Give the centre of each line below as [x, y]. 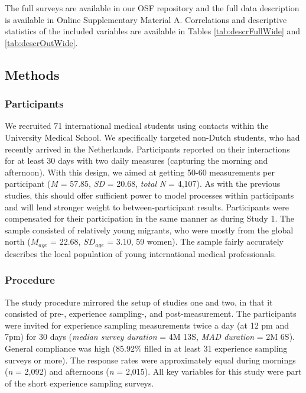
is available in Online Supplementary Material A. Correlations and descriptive [146, 19]
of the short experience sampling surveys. [79, 383]
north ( [18, 241]
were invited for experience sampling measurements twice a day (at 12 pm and [147, 325]
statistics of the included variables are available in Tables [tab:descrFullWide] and [153, 31]
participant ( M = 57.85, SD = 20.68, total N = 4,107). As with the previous [143, 183]
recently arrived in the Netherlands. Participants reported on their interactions [147, 149]
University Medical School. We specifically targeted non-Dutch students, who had [152, 137]
